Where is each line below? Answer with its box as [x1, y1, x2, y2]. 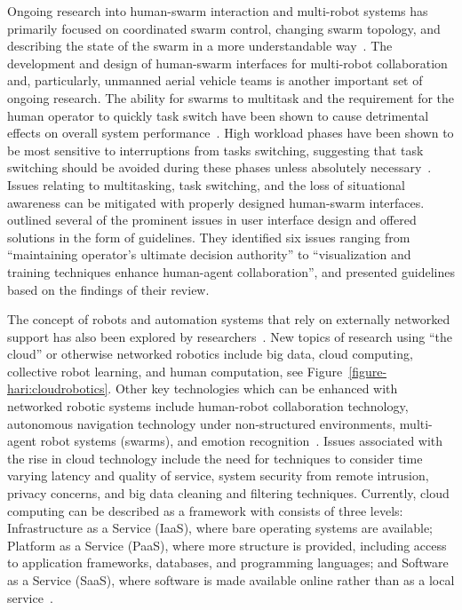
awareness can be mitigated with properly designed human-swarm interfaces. [7, 193, 425, 211]
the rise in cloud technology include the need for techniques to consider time [7, 448, 423, 467]
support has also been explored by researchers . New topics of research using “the [7, 327, 452, 345]
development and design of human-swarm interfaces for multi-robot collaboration [7, 53, 448, 72]
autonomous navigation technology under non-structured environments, [7, 414, 396, 432]
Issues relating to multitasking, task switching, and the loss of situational [7, 175, 405, 194]
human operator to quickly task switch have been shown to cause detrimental [7, 106, 429, 124]
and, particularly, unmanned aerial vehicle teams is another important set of [7, 71, 423, 90]
